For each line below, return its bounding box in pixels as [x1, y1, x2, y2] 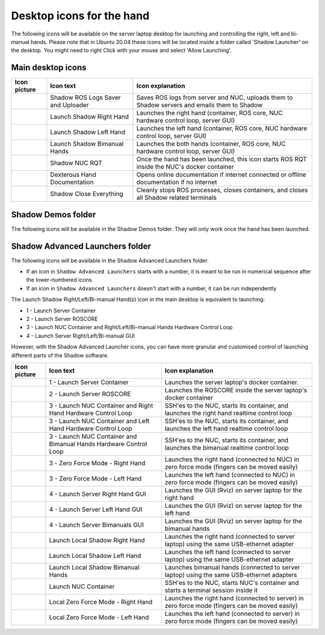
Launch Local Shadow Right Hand [49, 536, 145, 544]
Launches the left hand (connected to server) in [164, 609, 300, 618]
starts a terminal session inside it [164, 586, 258, 594]
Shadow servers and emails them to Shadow [136, 101, 263, 110]
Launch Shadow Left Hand [50, 128, 126, 137]
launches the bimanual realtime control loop [164, 443, 289, 451]
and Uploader [50, 101, 89, 110]
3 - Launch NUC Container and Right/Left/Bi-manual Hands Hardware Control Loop [26, 324, 233, 331]
